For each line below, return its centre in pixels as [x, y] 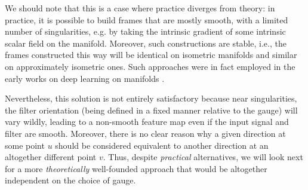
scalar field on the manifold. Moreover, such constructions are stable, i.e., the [146, 43]
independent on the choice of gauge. [70, 180]
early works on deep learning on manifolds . [85, 78]
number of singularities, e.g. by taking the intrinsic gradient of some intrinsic [145, 31]
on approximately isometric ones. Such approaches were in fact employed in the [150, 66]
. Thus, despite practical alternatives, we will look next [203, 157]
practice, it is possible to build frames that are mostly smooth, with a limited [147, 19]
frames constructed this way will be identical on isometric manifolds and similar [151, 55]
